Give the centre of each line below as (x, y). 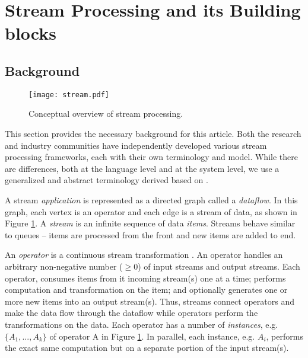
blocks (31, 33)
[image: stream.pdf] (69, 95)
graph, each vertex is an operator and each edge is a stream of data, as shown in (151, 211)
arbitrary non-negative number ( (64, 266)
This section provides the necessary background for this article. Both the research (153, 134)
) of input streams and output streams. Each (219, 266)
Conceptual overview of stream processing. (106, 114)
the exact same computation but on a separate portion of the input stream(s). (147, 348)
